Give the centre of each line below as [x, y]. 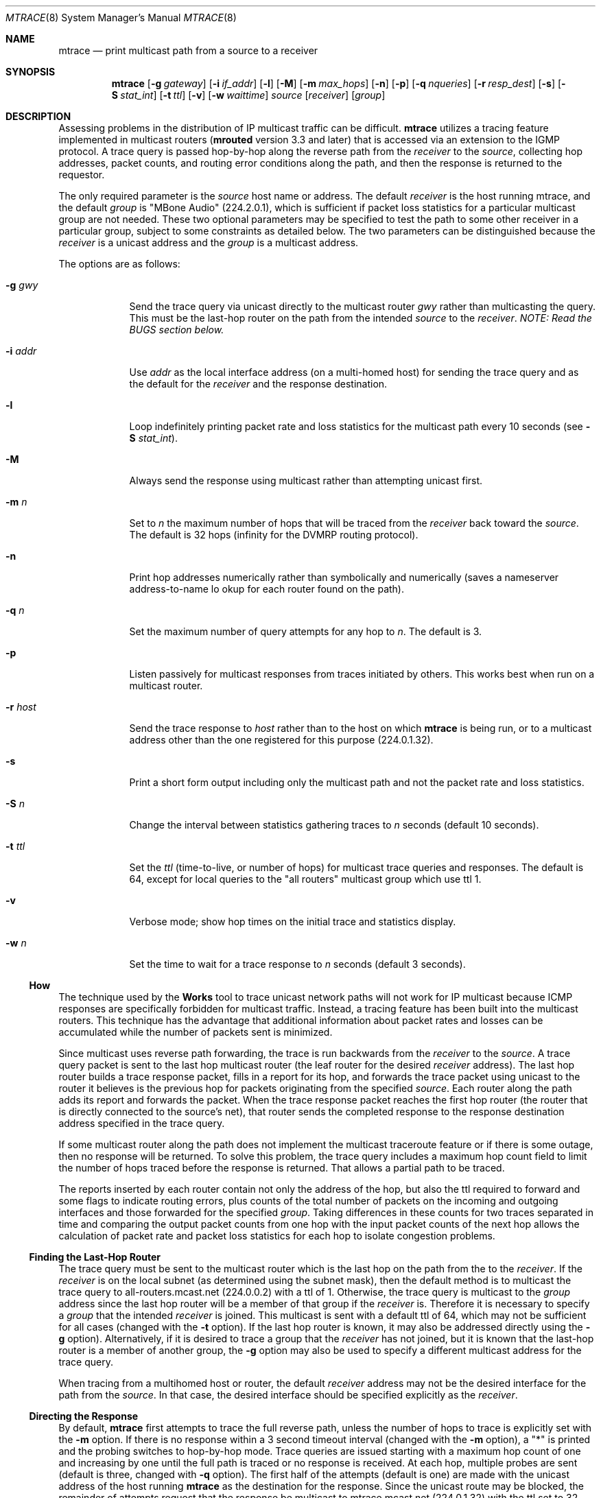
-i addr [21, 351]
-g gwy [22, 285]
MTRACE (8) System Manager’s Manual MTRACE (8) [121, 17]
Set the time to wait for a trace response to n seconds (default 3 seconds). [297, 964]
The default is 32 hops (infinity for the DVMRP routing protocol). [274, 535]
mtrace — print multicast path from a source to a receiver [188, 50]
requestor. [82, 175]
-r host [21, 707]
